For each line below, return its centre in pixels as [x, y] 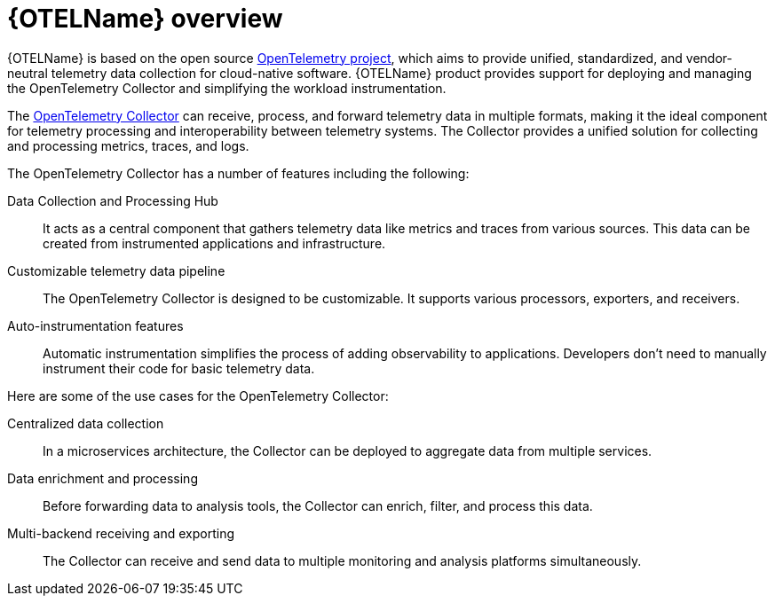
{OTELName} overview [145, 19]
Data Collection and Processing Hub [113, 200]
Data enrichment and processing [103, 478]
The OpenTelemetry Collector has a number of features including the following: [238, 173]
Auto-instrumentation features [95, 325]
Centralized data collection [86, 423]
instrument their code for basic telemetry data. [179, 368]
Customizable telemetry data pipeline [116, 270]
